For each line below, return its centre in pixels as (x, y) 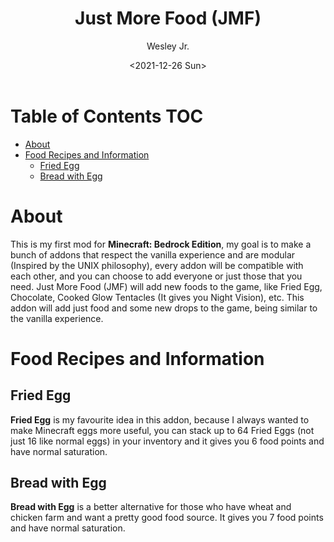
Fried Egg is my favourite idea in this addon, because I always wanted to (160, 419)
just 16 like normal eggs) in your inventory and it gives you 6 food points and (167, 441)
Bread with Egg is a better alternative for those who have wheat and (151, 507)
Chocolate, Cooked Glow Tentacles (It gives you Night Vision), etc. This (157, 297)
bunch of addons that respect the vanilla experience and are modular (153, 254)
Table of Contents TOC (107, 116)
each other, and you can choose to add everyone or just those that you (156, 276)
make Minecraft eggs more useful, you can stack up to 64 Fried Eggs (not (162, 430)
